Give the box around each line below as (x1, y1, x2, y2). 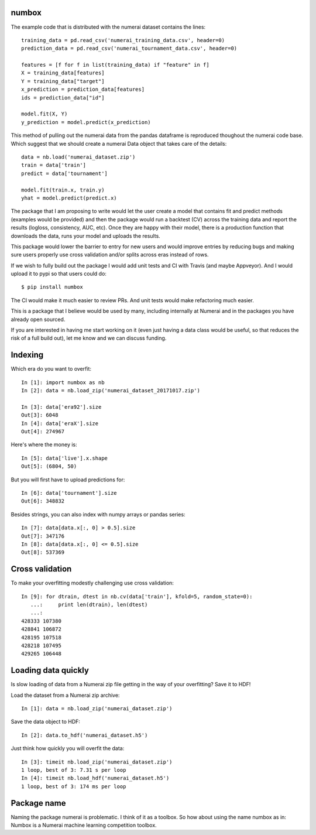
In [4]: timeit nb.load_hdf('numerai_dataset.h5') (21, 775, 170, 782)
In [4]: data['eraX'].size (21, 420, 99, 427)
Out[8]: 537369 (21, 549, 65, 556)
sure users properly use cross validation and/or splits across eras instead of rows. (11, 251, 209, 258)
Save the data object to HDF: (11, 718, 80, 726)
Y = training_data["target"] (21, 78, 105, 84)
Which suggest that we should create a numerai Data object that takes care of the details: (11, 140, 227, 147)
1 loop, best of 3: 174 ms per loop (21, 783, 126, 790)
